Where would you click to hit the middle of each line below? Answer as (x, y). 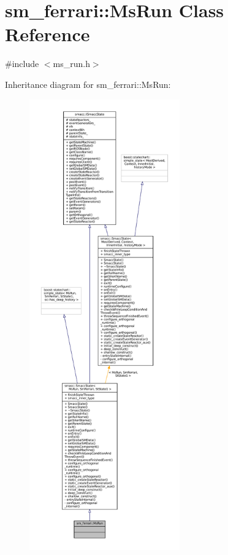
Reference (47, 34)
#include (22, 64)
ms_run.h (71, 64)
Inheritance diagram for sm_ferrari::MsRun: (88, 84)
